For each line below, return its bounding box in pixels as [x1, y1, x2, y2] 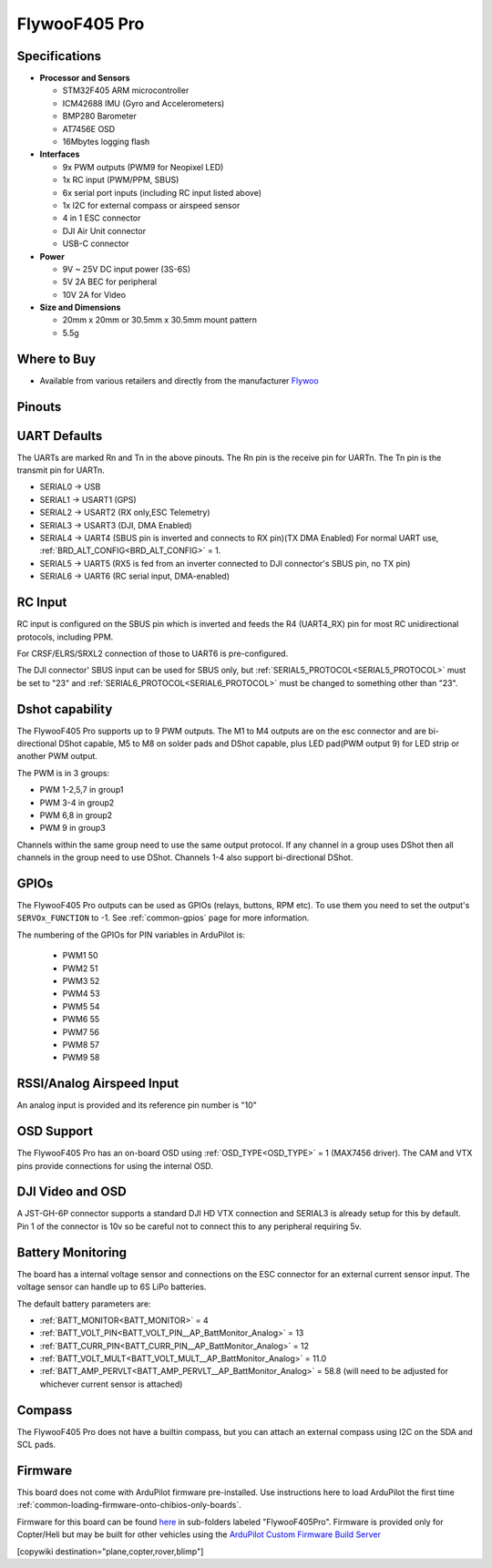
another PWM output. [16, 751, 97, 762]
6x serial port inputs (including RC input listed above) [62, 187, 262, 198]
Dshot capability [16, 702, 113, 717]
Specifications [16, 48, 102, 64]
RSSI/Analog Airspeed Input [16, 1076, 179, 1091]
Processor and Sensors [39, 73, 131, 84]
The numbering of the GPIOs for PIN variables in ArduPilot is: [16, 929, 246, 940]
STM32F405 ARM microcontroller [62, 85, 190, 96]
